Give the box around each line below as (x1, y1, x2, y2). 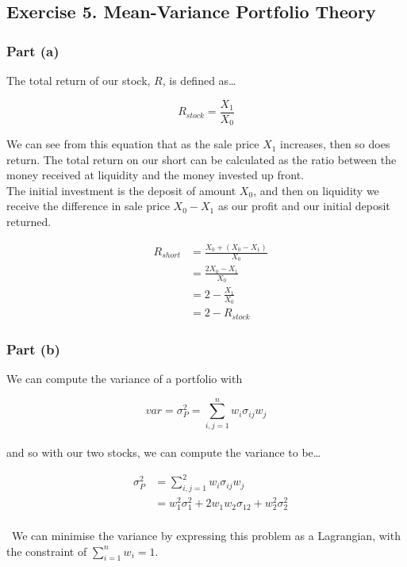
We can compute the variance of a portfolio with (6, 370, 243, 386)
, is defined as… (162, 72, 236, 88)
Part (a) (6, 40, 60, 60)
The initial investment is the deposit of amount (6, 182, 236, 198)
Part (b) (6, 339, 60, 358)
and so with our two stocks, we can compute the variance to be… (6, 444, 321, 461)
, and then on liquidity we (253, 182, 379, 198)
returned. (6, 213, 52, 230)
